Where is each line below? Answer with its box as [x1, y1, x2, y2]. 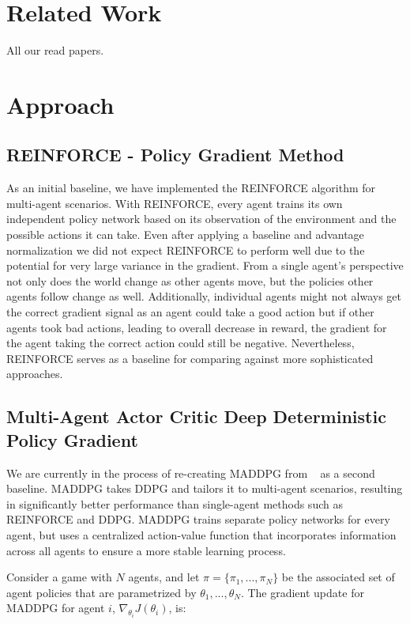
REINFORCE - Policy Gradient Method [6, 142, 344, 167]
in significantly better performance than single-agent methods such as [6, 495, 343, 512]
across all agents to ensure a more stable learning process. [6, 542, 286, 558]
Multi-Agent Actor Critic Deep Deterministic [6, 404, 386, 429]
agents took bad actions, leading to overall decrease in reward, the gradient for [6, 319, 387, 335]
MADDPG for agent [6, 599, 105, 616]
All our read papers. [6, 42, 104, 59]
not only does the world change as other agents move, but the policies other [6, 272, 374, 289]
